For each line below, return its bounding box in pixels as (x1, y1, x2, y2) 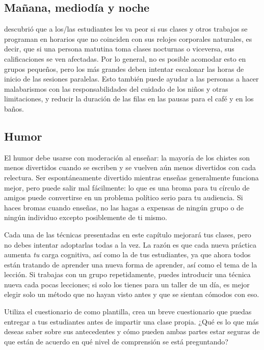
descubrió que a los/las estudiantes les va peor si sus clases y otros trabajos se (4, 23, 248, 34)
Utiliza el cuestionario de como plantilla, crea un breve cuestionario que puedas (4, 306, 252, 317)
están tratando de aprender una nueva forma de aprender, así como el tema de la (4, 259, 257, 270)
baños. (4, 103, 24, 114)
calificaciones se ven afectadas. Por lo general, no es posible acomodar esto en (4, 53, 246, 64)
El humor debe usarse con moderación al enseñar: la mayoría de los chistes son (4, 152, 250, 163)
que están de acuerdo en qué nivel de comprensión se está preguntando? (4, 336, 228, 346)
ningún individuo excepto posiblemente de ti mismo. (4, 212, 167, 223)
